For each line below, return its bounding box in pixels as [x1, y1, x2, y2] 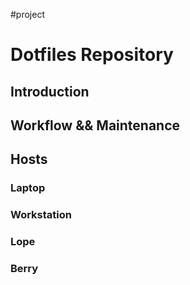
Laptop [10, 181, 46, 195]
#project [10, 9, 46, 20]
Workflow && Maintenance [10, 117, 181, 134]
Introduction [10, 83, 90, 100]
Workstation [10, 208, 72, 222]
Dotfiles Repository [10, 44, 174, 66]
